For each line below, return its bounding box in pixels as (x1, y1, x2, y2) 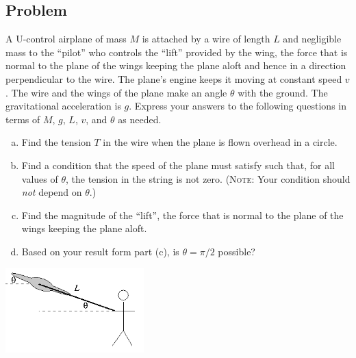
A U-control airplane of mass (5, 31, 127, 46)
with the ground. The (238, 85, 328, 99)
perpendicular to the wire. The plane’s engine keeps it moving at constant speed (5, 71, 342, 86)
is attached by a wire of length (142, 31, 270, 46)
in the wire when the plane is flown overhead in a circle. (103, 135, 338, 149)
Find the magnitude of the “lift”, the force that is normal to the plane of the (21, 207, 344, 222)
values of (21, 171, 58, 186)
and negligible (283, 31, 342, 46)
